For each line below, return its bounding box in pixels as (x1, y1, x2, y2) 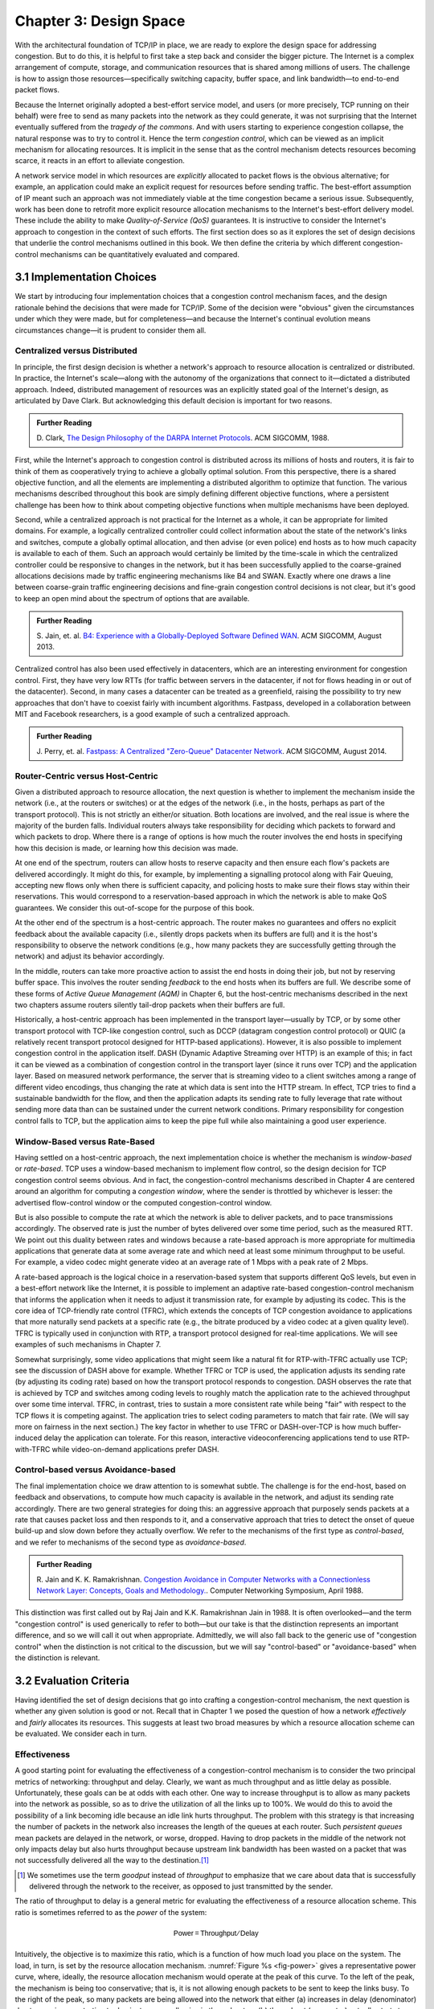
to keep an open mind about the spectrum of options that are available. (14, 593, 250, 603)
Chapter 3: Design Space (14, 12, 186, 30)
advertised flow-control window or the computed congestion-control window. (14, 1197, 272, 1207)
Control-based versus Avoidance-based (14, 1464, 176, 1475)
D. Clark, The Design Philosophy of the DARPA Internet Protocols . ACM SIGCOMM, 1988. (36, 432, 330, 442)
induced (14, 1433, 43, 1442)
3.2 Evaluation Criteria (14, 1674, 130, 1688)
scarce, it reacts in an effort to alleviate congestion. (14, 156, 185, 166)
